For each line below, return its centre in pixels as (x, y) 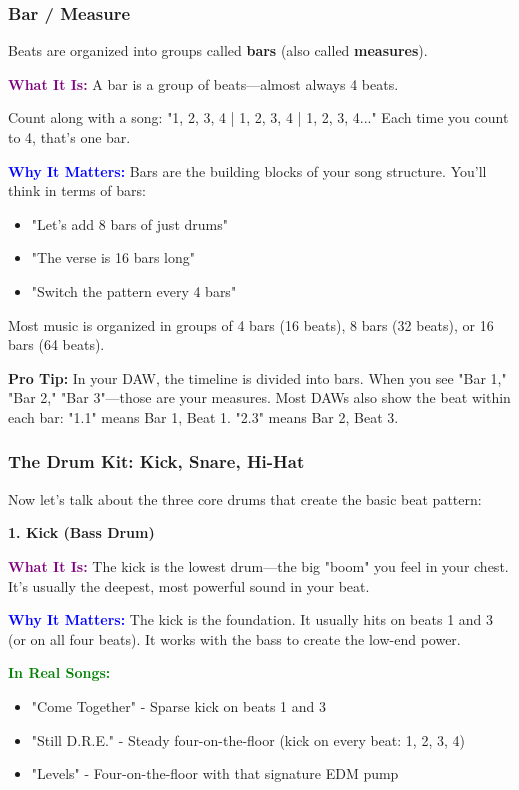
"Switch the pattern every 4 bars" (134, 290)
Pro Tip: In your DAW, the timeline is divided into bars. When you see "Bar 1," (257, 377)
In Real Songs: (59, 672)
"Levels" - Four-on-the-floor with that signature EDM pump (215, 773)
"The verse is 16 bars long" (113, 257)
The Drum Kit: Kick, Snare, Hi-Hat (156, 461)
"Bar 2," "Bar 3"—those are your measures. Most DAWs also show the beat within (259, 397)
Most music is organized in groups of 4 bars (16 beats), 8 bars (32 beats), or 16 (251, 324)
